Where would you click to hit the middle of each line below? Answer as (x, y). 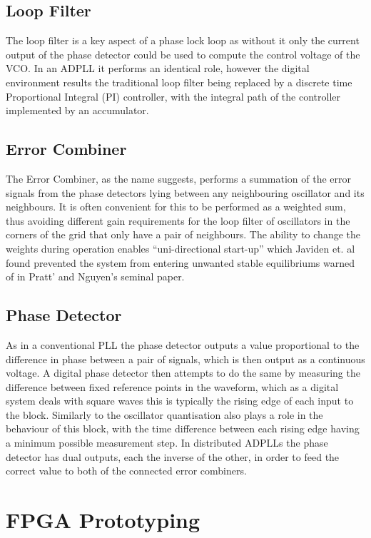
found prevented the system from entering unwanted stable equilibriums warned (180, 262)
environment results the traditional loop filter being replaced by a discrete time (179, 82)
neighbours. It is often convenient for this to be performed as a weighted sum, (176, 207)
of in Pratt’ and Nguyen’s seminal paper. (95, 276)
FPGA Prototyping (103, 520)
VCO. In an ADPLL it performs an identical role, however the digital (158, 68)
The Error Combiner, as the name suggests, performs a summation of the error (178, 178)
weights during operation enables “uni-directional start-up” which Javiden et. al (181, 248)
